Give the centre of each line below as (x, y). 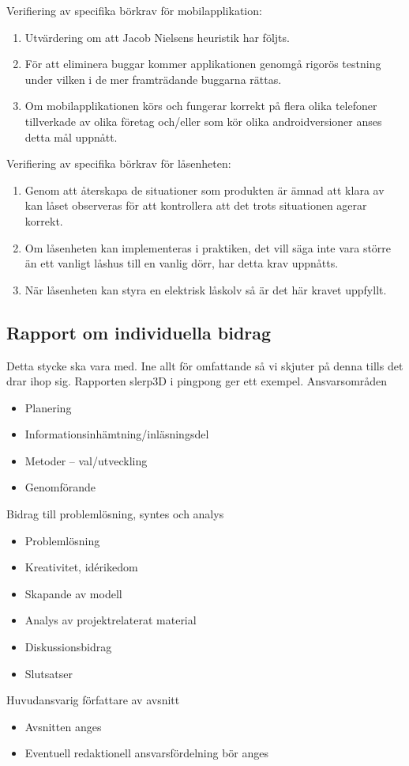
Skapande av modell (73, 593)
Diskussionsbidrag (68, 647)
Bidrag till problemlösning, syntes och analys (115, 514)
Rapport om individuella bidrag (139, 332)
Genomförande (60, 487)
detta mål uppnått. (71, 137)
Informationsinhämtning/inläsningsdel (117, 434)
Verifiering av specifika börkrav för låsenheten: (119, 163)
